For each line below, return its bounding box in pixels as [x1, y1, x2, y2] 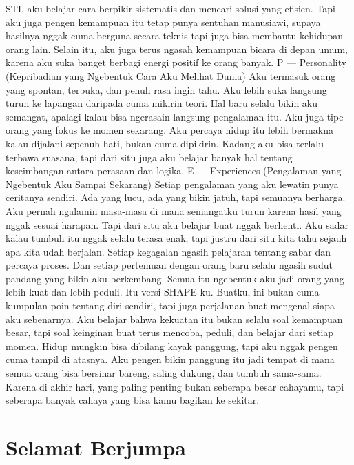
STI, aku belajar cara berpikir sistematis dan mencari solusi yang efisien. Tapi [6, 1, 336, 15]
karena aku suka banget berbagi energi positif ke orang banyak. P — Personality [6, 55, 347, 70]
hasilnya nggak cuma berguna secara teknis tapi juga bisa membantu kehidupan [6, 28, 344, 43]
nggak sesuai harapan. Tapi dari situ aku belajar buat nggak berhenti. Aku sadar [6, 217, 348, 231]
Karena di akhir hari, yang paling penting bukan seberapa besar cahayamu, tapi [6, 379, 344, 393]
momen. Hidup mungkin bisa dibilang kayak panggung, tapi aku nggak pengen [6, 338, 338, 353]
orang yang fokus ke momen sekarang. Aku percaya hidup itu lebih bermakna [6, 123, 333, 137]
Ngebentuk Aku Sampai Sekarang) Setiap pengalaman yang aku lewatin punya [6, 176, 339, 191]
